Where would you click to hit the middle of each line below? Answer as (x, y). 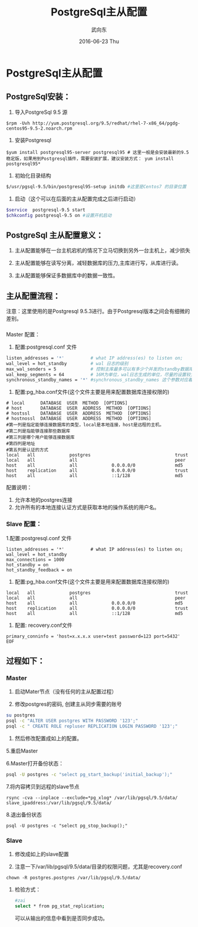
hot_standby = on (27, 565)
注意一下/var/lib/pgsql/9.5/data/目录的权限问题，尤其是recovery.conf (98, 867)
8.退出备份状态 (24, 814)
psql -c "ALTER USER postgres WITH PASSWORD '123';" (72, 721)
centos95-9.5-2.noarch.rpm (39, 128)
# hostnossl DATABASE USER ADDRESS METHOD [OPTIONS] (79, 419)
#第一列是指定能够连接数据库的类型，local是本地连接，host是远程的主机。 (85, 425)
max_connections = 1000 (35, 560)
